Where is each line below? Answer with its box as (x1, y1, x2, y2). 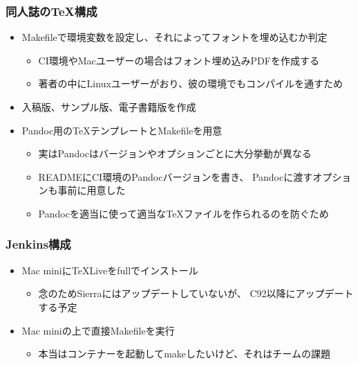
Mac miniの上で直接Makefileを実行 (21, 323, 175, 337)
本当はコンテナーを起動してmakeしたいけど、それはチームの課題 (38, 346, 330, 361)
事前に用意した (57, 183, 126, 197)
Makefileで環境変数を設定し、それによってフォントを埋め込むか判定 (21, 30, 328, 44)
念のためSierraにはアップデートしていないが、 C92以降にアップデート (38, 286, 354, 301)
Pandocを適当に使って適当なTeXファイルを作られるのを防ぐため (38, 206, 329, 220)
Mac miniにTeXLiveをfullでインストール (21, 262, 198, 277)
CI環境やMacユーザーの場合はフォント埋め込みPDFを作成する (38, 53, 319, 67)
